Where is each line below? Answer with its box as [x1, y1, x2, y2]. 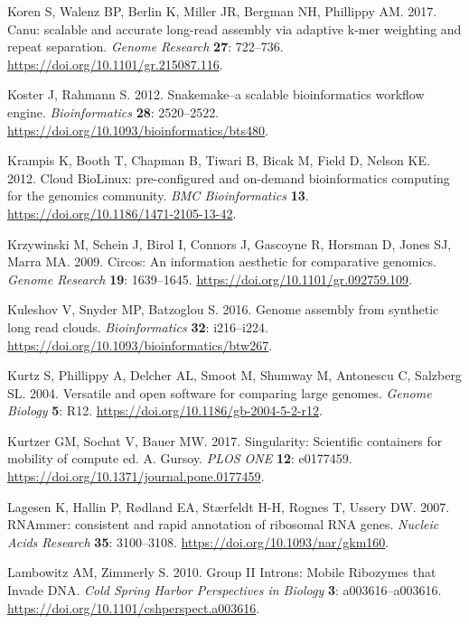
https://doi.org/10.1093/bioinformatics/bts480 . [7, 120, 268, 139]
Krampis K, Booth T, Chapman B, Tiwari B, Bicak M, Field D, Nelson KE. [7, 151, 430, 170]
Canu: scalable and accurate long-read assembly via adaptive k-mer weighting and [7, 19, 462, 38]
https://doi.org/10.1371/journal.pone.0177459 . [7, 467, 265, 486]
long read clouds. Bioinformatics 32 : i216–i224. [7, 317, 268, 336]
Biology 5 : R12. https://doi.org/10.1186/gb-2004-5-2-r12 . [7, 401, 323, 420]
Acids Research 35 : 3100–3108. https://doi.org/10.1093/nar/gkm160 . [7, 532, 389, 551]
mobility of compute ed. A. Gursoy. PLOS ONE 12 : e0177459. [7, 449, 352, 468]
